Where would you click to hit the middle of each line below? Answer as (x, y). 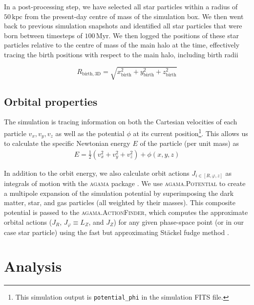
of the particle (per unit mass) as (189, 143)
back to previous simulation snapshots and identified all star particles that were (123, 26)
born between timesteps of (43, 35)
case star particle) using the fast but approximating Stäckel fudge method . (116, 232)
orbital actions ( (28, 222)
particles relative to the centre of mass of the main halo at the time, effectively (122, 45)
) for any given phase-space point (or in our (179, 222)
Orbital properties (51, 101)
